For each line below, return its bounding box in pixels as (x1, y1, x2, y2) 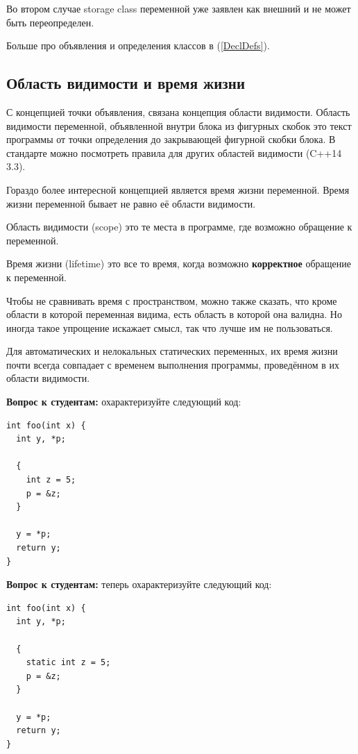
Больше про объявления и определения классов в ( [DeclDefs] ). (6, 38, 270, 53)
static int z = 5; (26, 657, 111, 668)
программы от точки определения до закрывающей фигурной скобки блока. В (6, 132, 336, 146)
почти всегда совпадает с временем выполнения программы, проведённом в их (6, 357, 340, 371)
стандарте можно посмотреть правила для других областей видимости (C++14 (6, 145, 342, 160)
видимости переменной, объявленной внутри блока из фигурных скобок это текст (6, 118, 352, 133)
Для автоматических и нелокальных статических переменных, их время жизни (6, 344, 338, 358)
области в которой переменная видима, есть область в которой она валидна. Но (6, 307, 342, 321)
